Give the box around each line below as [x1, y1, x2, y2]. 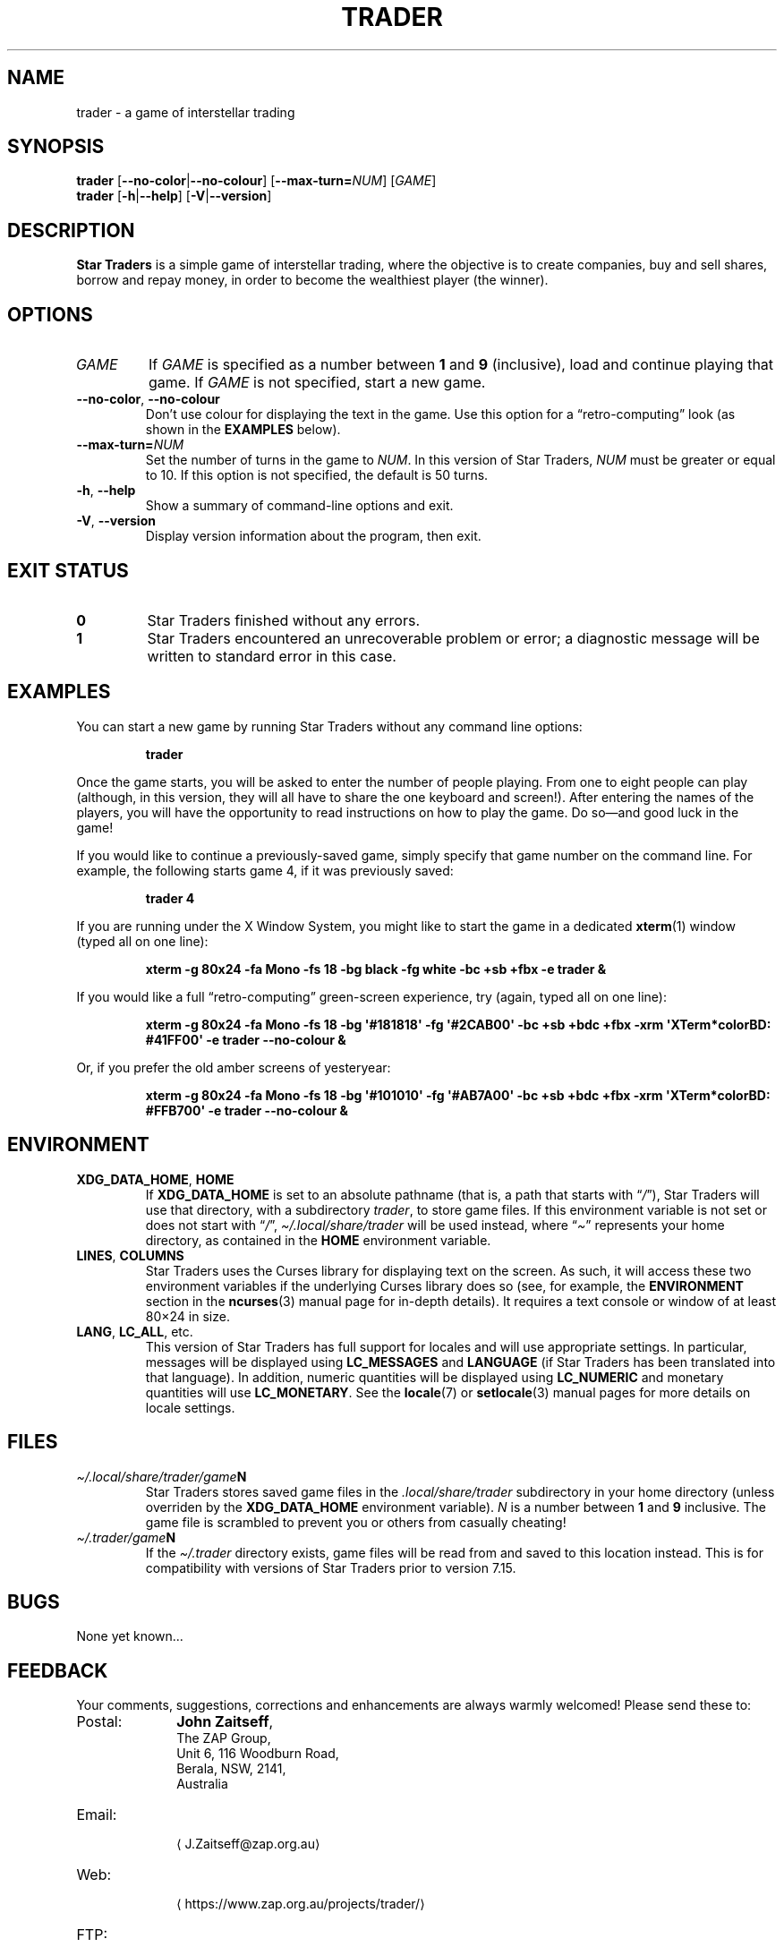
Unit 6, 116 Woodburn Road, [176, 1746, 339, 1762]
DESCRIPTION [7, 218, 135, 242]
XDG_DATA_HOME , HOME [76, 1171, 234, 1187]
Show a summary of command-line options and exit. [145, 498, 454, 514]
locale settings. [145, 1399, 235, 1415]
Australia [176, 1776, 228, 1792]
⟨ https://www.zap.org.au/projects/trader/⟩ [176, 1896, 425, 1912]
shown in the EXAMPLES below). [145, 422, 341, 438]
